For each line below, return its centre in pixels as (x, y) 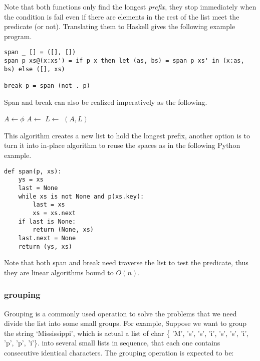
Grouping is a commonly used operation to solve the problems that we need (120, 313)
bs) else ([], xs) (35, 69)
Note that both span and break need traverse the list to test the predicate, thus (126, 262)
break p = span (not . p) (47, 86)
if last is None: (47, 221)
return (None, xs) (63, 230)
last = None (38, 188)
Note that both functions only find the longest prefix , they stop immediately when (130, 7)
